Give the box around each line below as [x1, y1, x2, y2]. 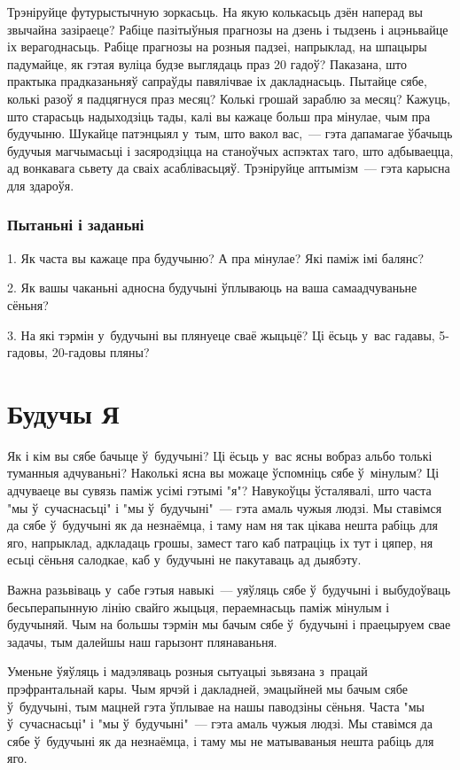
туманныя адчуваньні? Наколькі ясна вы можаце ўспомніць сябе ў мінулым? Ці [7, 463, 440, 482]
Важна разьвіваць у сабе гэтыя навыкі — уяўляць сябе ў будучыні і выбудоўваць [7, 580, 451, 598]
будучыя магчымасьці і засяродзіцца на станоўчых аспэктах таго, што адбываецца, [7, 141, 454, 159]
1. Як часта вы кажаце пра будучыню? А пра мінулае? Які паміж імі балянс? [7, 248, 425, 267]
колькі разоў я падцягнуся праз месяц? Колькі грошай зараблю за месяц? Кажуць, [7, 89, 451, 107]
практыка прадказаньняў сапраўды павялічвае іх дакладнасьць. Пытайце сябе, [7, 72, 427, 90]
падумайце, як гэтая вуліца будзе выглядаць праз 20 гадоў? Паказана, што [7, 54, 407, 73]
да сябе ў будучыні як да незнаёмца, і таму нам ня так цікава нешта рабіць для [7, 516, 438, 534]
